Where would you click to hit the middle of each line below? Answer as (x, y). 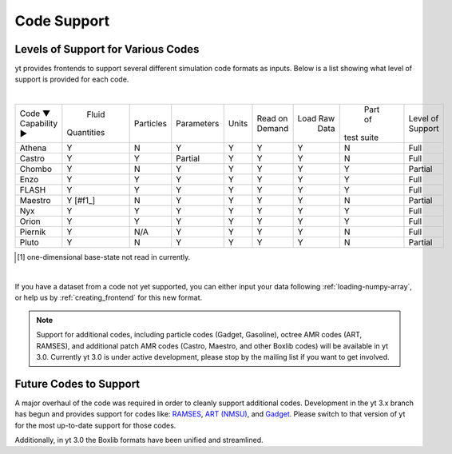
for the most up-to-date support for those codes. (95, 425)
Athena (33, 148)
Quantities (86, 133)
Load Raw (316, 118)
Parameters (198, 124)
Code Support (62, 21)
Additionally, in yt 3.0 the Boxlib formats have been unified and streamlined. (139, 440)
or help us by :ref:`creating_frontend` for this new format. (109, 298)
